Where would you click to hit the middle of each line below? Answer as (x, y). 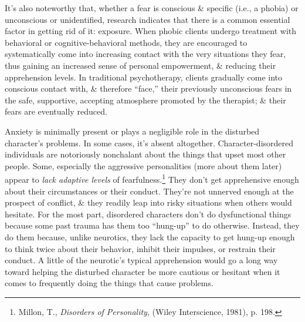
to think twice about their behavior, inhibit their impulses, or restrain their (140, 248)
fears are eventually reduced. (56, 111)
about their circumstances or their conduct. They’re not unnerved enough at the (149, 191)
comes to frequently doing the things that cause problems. (109, 283)
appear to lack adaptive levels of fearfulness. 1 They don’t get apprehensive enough (152, 178)
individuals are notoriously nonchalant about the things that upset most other (145, 154)
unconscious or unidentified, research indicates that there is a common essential (148, 19)
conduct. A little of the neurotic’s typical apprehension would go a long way (141, 260)
